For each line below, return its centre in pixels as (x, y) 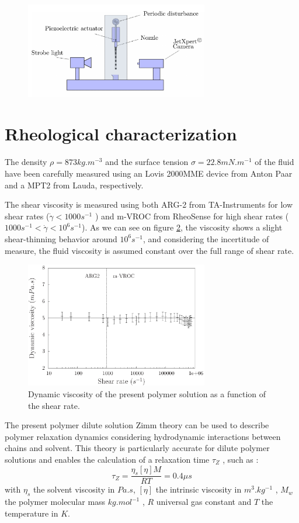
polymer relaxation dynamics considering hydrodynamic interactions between (143, 436)
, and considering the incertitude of (206, 238)
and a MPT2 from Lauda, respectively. (74, 185)
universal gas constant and (204, 502)
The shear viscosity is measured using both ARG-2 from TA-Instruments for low (149, 204)
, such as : (241, 459)
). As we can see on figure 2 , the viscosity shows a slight (182, 227)
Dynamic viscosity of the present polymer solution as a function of (147, 393)
